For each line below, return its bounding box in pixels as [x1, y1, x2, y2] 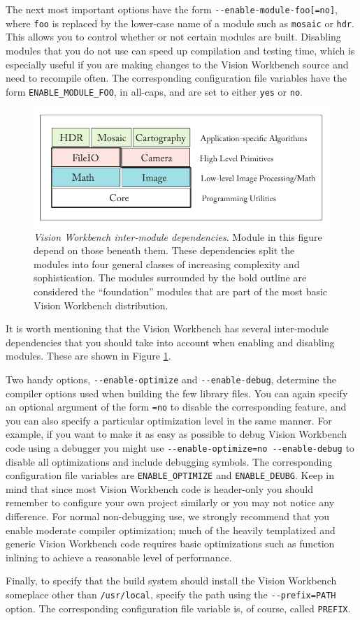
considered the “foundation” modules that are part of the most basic [34, 283, 328, 298]
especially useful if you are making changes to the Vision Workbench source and [6, 57, 349, 71]
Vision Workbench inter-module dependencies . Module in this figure [34, 229, 322, 244]
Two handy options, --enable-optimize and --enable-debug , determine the [6, 371, 336, 386]
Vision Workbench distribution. [34, 297, 168, 312]
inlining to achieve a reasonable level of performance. [6, 549, 232, 564]
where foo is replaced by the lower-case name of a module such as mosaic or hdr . [6, 15, 354, 30]
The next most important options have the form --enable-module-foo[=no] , [6, 2, 338, 16]
